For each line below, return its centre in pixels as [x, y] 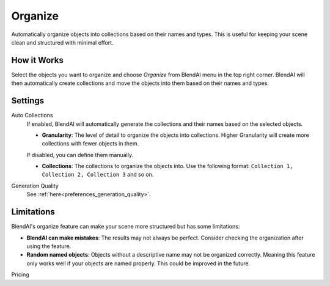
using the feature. [49, 246]
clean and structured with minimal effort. [62, 42]
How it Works [37, 60]
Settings [28, 101]
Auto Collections [32, 116]
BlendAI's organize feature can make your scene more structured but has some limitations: [126, 227]
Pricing [20, 274]
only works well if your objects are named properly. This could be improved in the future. [138, 263]
